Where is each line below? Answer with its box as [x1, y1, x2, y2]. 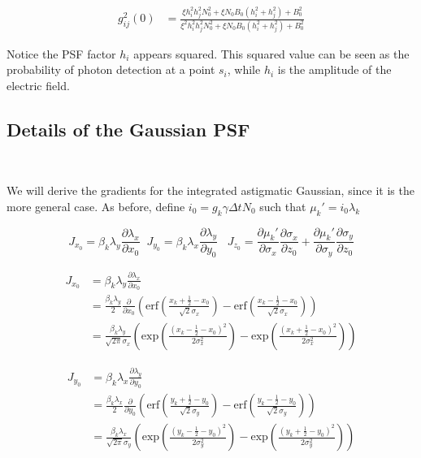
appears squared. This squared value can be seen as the [133, 45, 410, 62]
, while [227, 61, 261, 78]
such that [259, 197, 306, 214]
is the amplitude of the [277, 61, 392, 78]
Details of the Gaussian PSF [7, 116, 250, 141]
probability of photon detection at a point [7, 61, 215, 78]
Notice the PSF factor [7, 45, 116, 62]
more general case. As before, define [7, 197, 185, 214]
